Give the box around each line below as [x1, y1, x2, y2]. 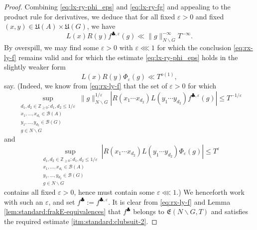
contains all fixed [4, 187, 56, 197]
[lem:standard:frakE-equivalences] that [4, 206, 121, 217]
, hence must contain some [74, 187, 155, 197]
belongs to [133, 206, 164, 217]
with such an [4, 196, 43, 207]
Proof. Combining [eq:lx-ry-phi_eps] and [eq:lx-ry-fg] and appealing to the [4, 1, 231, 11]
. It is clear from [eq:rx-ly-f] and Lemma [108, 196, 231, 207]
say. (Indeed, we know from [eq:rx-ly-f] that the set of [4, 80, 167, 91]
